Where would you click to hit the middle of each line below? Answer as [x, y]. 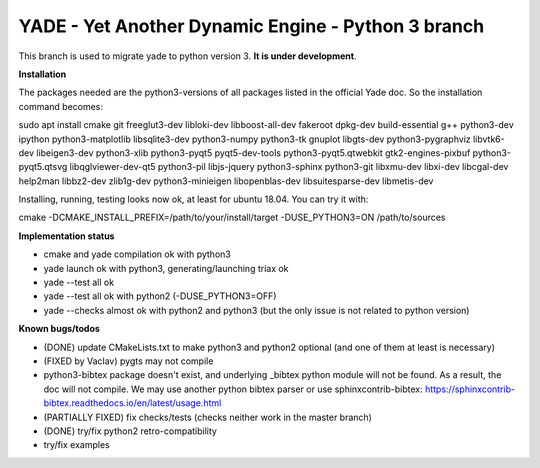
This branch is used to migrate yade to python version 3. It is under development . [187, 56]
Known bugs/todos [59, 329]
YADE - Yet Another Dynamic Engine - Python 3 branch [251, 26]
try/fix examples [76, 445]
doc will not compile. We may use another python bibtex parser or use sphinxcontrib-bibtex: [233, 389]
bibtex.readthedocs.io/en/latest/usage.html [132, 403]
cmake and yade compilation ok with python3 [137, 254]
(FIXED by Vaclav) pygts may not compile [128, 361]
